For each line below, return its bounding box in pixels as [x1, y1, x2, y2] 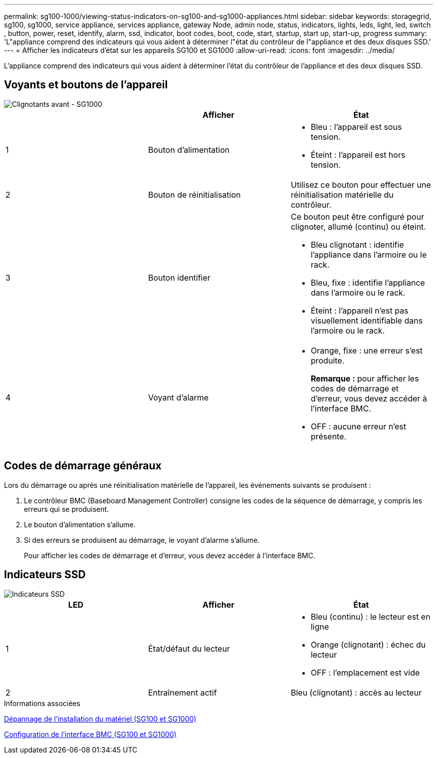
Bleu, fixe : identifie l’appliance [310, 277, 425, 288]
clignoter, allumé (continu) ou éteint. [290, 221, 426, 232]
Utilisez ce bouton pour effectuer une [290, 179, 431, 190]
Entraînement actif [148, 687, 217, 698]
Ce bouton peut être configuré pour [290, 211, 425, 222]
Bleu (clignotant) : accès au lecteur [290, 687, 422, 698]
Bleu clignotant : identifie [310, 239, 404, 250]
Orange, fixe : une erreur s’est [310, 345, 423, 356]
